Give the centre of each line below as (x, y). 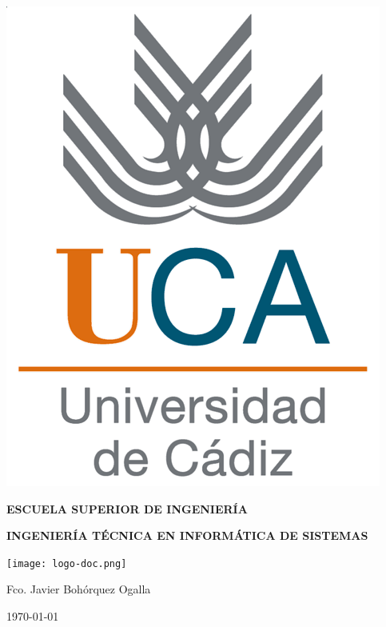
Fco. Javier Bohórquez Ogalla (79, 589)
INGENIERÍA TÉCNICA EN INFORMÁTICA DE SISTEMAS (187, 535)
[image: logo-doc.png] (67, 563)
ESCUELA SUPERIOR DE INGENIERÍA (127, 508)
